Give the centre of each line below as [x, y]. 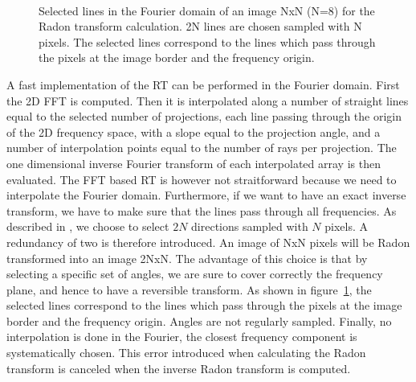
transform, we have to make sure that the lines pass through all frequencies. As [202, 210]
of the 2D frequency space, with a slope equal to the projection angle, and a [194, 131]
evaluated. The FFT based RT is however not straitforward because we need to [202, 179]
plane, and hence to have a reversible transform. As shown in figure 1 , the [189, 289]
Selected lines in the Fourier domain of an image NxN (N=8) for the [207, 10]
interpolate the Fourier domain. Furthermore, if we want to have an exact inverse [206, 195]
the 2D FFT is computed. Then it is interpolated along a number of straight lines [208, 100]
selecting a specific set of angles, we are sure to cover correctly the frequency [195, 274]
